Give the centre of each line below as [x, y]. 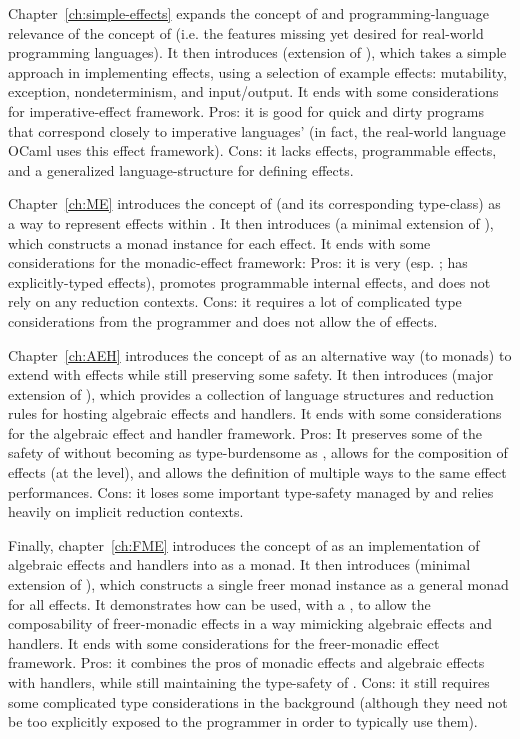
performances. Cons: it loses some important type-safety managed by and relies [251, 491]
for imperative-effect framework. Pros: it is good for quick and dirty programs [246, 110]
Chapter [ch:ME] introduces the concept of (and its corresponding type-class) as [254, 203]
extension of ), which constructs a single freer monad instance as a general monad [258, 584]
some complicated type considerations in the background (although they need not [258, 701]
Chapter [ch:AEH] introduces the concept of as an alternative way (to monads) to [260, 354]
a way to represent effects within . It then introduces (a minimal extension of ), [251, 222]
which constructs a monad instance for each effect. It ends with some [219, 242]
